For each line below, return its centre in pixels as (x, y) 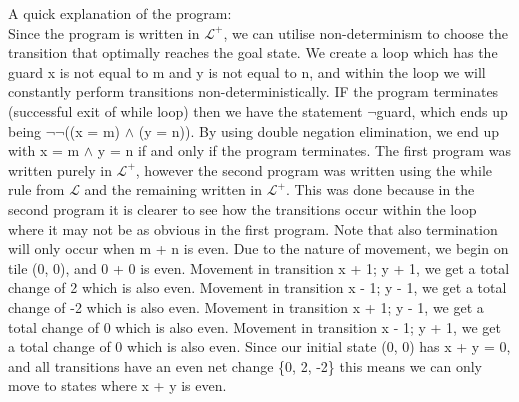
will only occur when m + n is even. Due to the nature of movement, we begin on (258, 248)
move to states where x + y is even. (117, 385)
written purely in (60, 169)
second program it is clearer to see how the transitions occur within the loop (242, 208)
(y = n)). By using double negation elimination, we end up (319, 130)
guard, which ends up (442, 110)
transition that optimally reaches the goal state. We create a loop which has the (253, 52)
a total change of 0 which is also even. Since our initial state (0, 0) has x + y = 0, (259, 346)
